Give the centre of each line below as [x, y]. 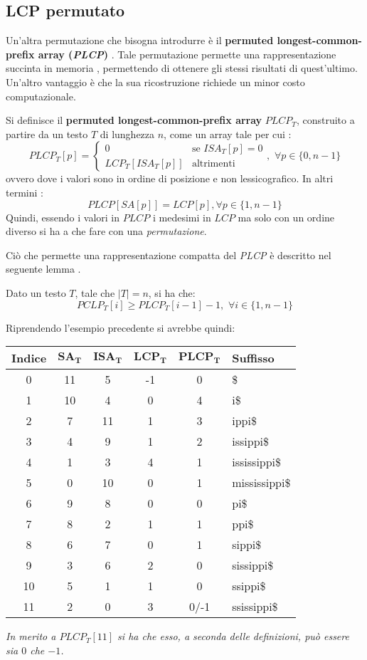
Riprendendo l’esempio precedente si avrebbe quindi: [121, 327]
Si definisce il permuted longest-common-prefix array [134, 120]
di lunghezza [127, 133]
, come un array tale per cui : [228, 133]
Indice [29, 358]
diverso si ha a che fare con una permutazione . [106, 231]
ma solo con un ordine [286, 217]
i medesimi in [182, 217]
